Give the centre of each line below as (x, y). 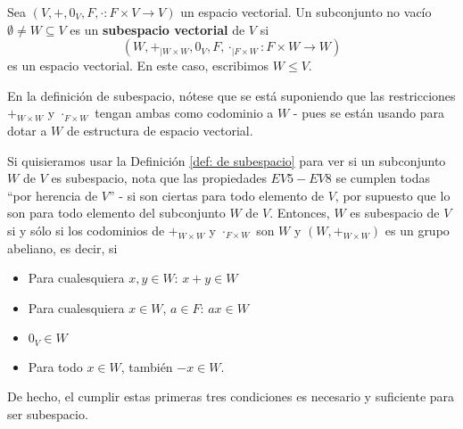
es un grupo (417, 230)
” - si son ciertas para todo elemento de (217, 195)
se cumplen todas (383, 178)
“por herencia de (53, 195)
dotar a (27, 130)
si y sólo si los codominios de (86, 230)
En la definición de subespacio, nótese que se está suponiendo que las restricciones (231, 95)
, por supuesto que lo (393, 195)
